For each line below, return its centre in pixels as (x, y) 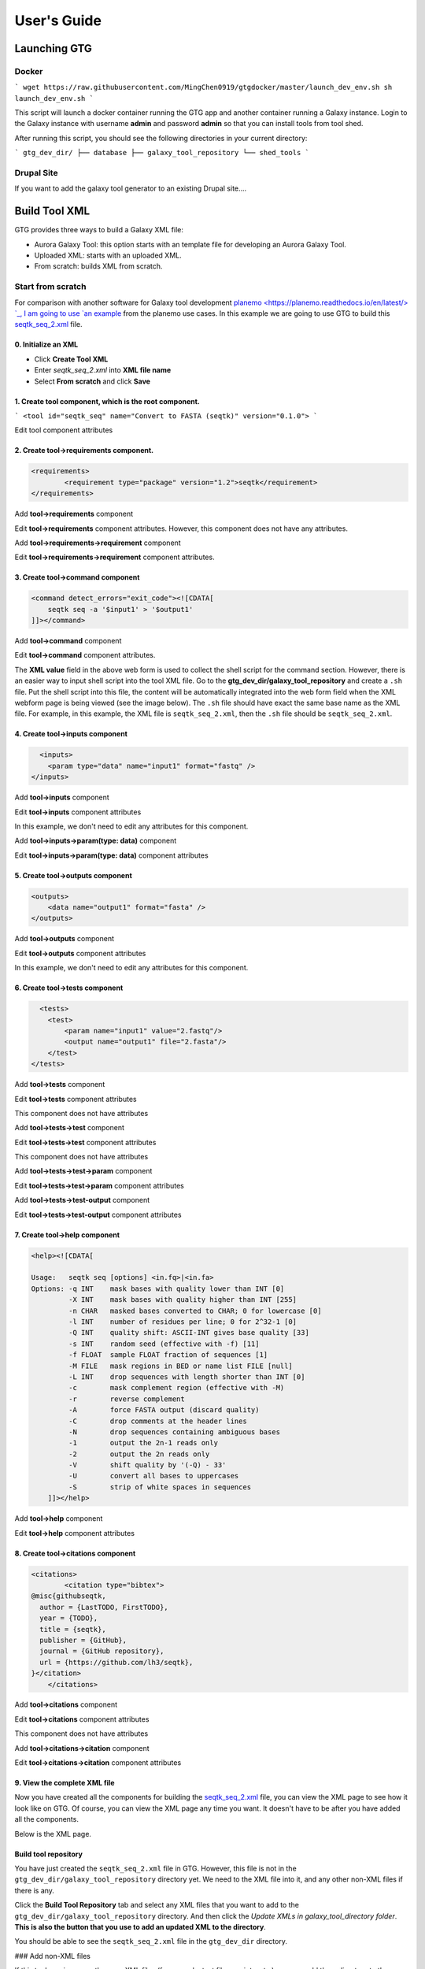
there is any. (35, 1890)
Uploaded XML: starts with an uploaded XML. (108, 255)
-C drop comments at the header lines (157, 1421)
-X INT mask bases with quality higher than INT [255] (183, 1300)
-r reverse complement (126, 1399)
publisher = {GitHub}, (83, 1640)
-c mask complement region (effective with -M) (176, 1388)
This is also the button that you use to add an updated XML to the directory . (140, 1926)
